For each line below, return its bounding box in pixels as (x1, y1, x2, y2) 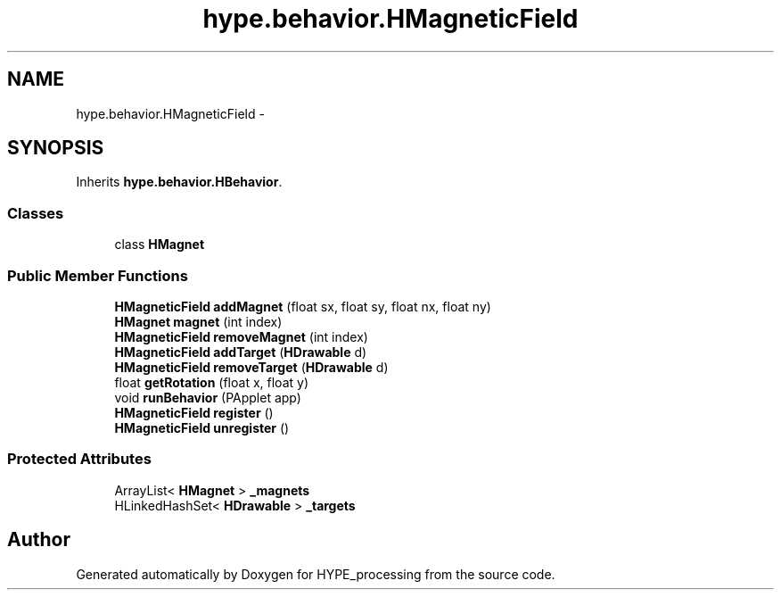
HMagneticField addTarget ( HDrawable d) (114, 344, 367, 360)
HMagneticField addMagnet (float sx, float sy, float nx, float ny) (114, 298, 491, 314)
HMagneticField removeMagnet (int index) (114, 328, 368, 344)
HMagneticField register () (114, 404, 274, 420)
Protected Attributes (7, 450, 152, 468)
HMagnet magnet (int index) (114, 313, 283, 329)
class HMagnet (114, 236, 205, 253)
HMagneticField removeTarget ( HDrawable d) (114, 359, 389, 375)
